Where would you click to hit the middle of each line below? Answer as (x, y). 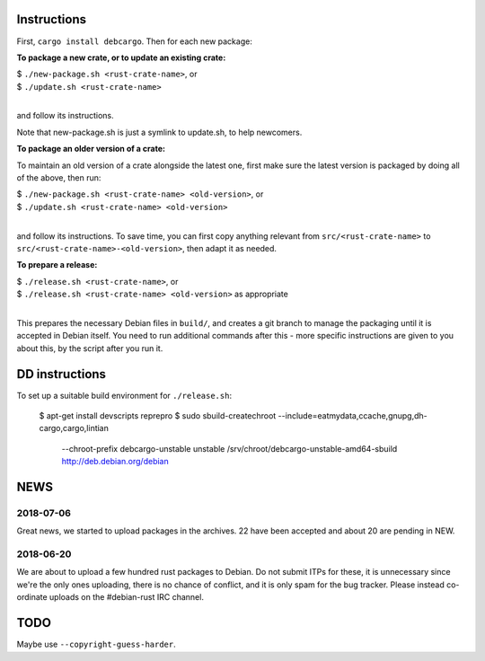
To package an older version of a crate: (91, 149)
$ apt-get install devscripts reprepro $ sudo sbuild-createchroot (158, 416)
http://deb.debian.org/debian (115, 462)
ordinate (32, 597)
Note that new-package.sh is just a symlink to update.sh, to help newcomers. (159, 132)
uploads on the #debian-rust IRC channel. (127, 597)
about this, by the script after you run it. (90, 348)
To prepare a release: (57, 265)
